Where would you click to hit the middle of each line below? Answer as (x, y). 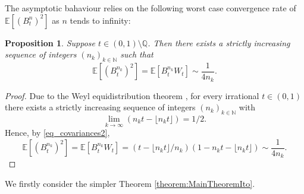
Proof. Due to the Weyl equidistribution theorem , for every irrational (132, 95)
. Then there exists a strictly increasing (219, 42)
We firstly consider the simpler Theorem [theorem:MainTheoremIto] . (130, 183)
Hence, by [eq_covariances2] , (57, 133)
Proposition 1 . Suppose (50, 42)
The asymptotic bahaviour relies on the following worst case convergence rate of (151, 8)
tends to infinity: (100, 20)
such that (137, 54)
